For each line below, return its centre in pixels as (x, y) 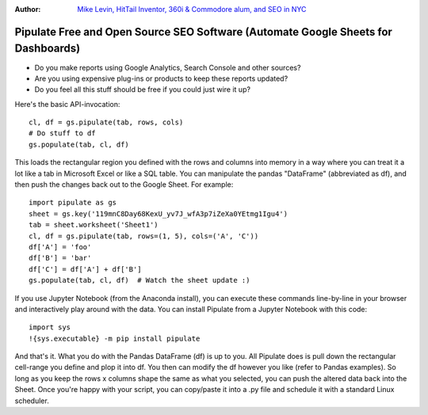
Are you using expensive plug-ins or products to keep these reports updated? (161, 78)
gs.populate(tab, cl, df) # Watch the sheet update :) (139, 280)
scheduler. (32, 401)
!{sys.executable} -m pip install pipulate (115, 338)
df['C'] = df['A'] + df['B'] (85, 269)
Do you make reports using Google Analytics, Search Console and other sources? (168, 67)
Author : (28, 9)
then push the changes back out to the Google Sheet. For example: (124, 185)
